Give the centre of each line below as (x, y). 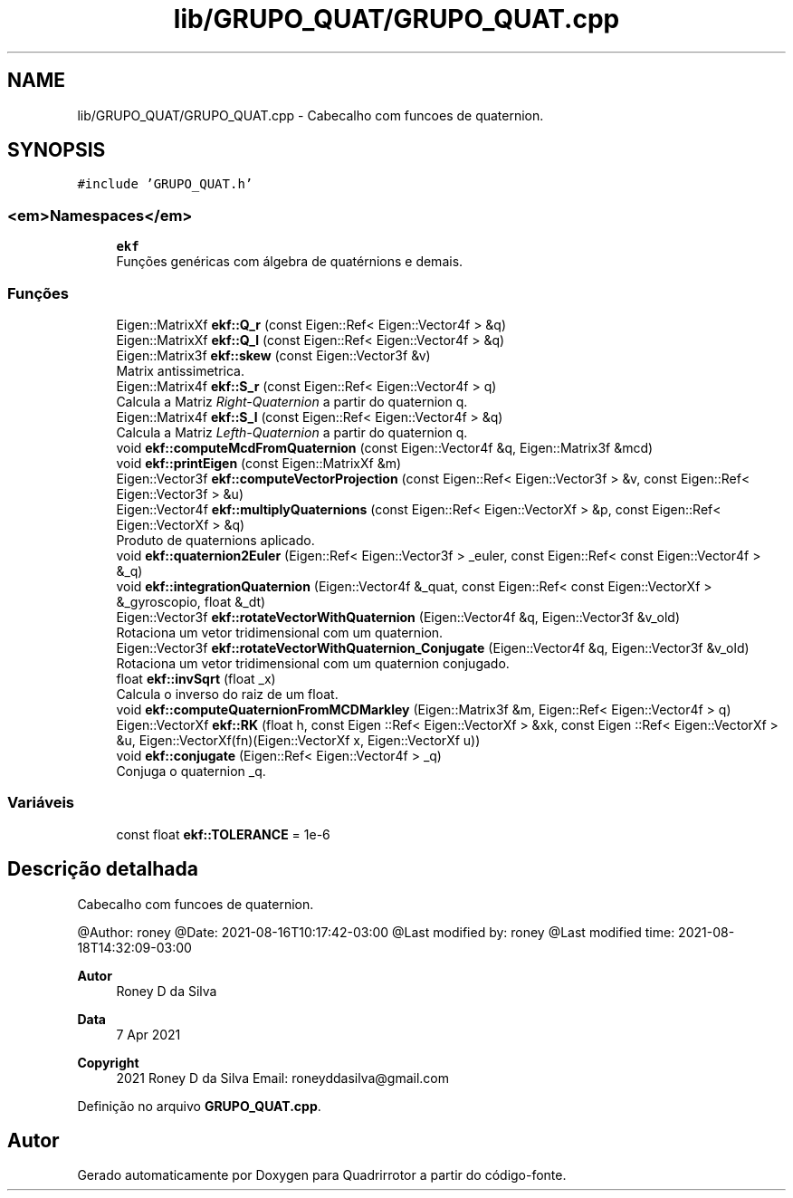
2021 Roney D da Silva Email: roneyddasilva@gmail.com (283, 1078)
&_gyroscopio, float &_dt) (191, 601)
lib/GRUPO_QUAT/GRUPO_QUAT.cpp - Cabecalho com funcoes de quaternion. (311, 115)
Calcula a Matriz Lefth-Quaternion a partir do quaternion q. (292, 432)
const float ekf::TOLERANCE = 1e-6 (223, 834)
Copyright (108, 1062)
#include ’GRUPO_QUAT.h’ (165, 184)
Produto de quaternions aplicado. (215, 540)
